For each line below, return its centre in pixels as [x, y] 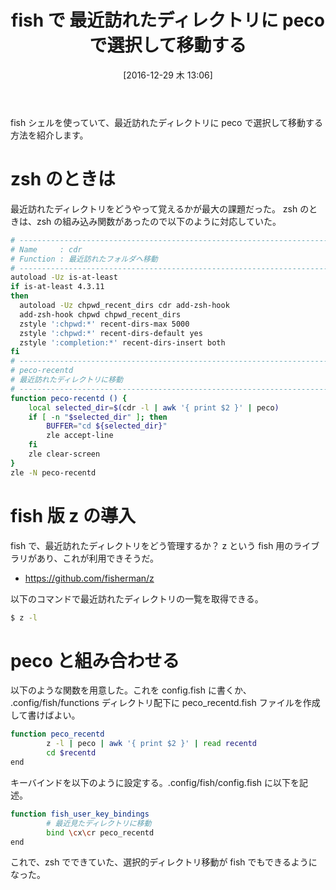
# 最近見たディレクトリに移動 [99, 823]
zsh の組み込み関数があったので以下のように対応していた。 [159, 221]
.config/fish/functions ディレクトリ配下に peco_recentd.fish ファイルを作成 [165, 703]
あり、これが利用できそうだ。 [98, 558]
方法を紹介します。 [49, 135]
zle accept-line [80, 436]
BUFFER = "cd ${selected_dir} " [107, 426]
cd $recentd [71, 753]
